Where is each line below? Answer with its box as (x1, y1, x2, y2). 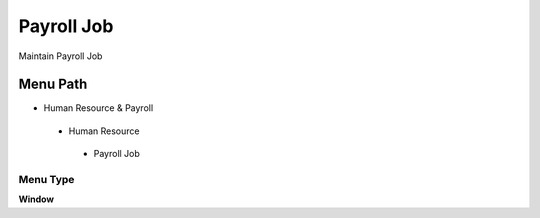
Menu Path (18, 76, 88, 93)
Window (18, 193, 55, 205)
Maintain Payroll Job (18, 50, 103, 62)
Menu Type (18, 173, 75, 186)
